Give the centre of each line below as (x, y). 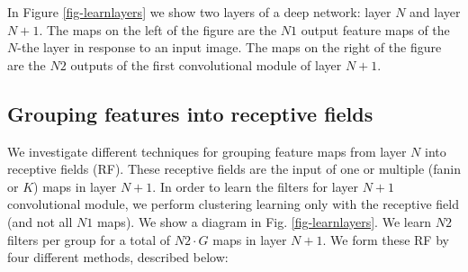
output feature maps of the (375, 29)
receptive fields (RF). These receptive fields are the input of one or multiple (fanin (234, 169)
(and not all (40, 221)
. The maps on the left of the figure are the (158, 29)
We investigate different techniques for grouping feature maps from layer (207, 151)
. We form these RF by (386, 239)
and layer (435, 12)
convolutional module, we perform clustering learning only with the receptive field (233, 204)
